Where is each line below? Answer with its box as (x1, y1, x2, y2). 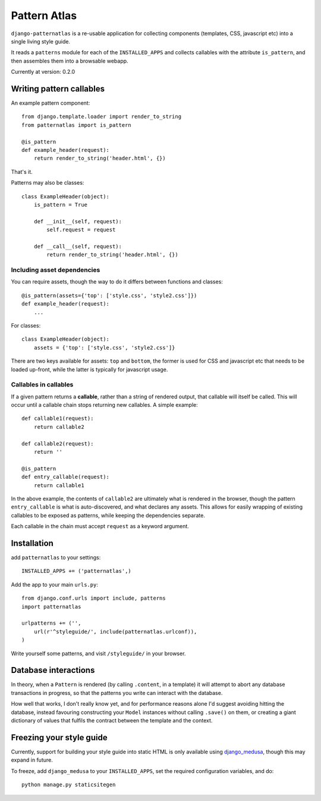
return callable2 (33, 423, 84, 430)
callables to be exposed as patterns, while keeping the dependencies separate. (11, 512, 205, 519)
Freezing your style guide (11, 733, 108, 743)
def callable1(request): (21, 415, 94, 422)
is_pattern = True (33, 201, 88, 208)
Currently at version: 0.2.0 (11, 68, 75, 76)
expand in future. (11, 756, 53, 763)
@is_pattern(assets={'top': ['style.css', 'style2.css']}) (21, 292, 197, 299)
